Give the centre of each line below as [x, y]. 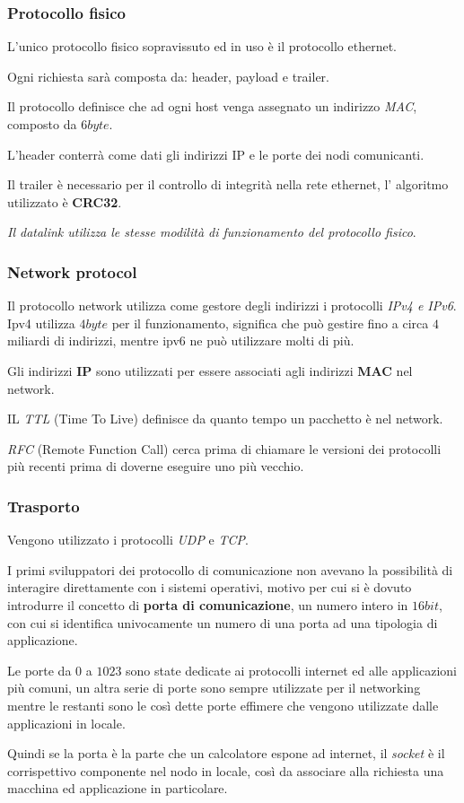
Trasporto [44, 506]
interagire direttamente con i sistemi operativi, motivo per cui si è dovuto [210, 587]
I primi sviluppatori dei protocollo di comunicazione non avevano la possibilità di [230, 569]
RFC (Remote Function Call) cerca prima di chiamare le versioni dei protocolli [224, 448]
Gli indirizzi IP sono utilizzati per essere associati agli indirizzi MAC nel [210, 370]
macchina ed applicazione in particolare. [118, 788]
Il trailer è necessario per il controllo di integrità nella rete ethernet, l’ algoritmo [228, 184]
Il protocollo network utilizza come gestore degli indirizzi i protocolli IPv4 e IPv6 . [232, 305]
